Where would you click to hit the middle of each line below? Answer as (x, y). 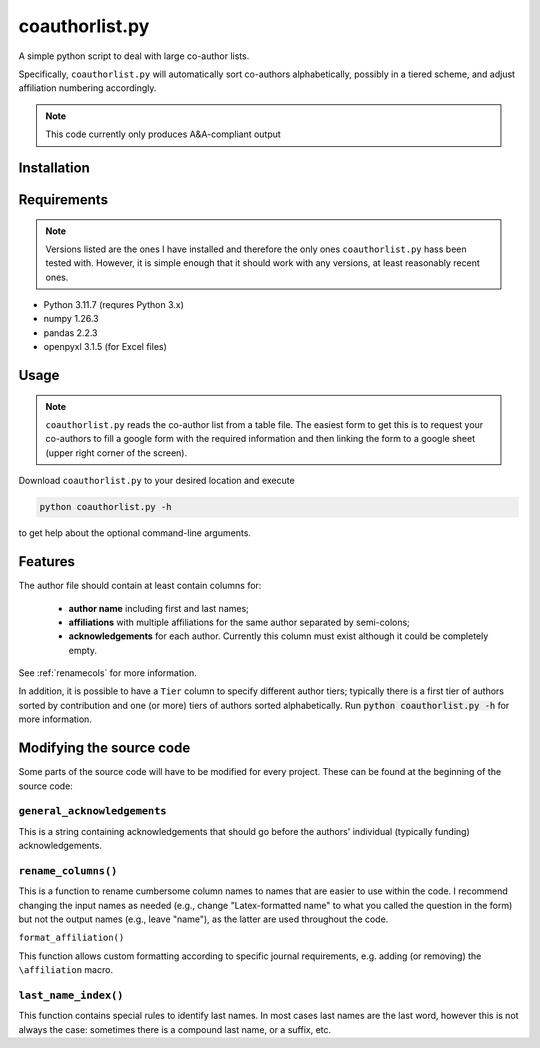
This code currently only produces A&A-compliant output (163, 134)
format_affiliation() (71, 938)
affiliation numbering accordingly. (87, 88)
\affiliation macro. (66, 970)
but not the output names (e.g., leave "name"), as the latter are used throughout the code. (203, 919)
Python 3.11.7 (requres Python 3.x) (113, 305)
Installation (54, 167)
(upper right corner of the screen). (116, 452)
